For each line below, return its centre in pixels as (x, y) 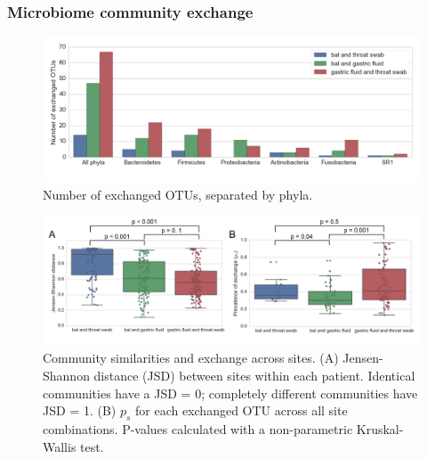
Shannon (66, 376)
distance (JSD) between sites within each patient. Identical (254, 376)
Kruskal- (380, 429)
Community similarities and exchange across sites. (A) (191, 358)
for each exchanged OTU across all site (242, 410)
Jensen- (363, 358)
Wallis (60, 446)
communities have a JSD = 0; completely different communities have (230, 393)
